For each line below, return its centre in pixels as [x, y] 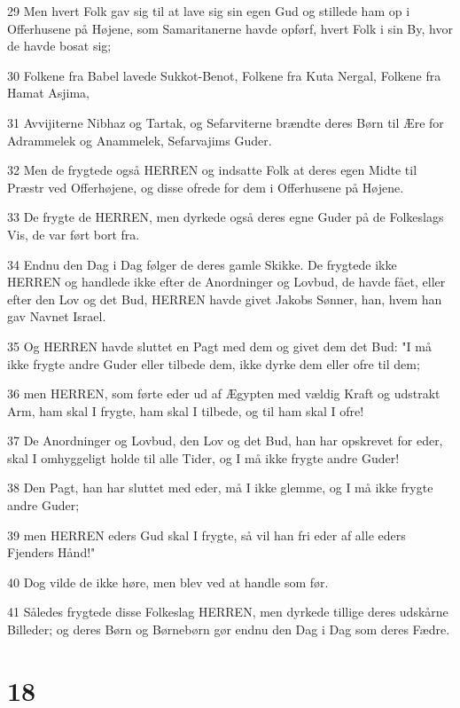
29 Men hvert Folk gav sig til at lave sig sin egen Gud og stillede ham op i [209, 11]
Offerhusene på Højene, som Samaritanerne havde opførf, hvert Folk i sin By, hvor [230, 28]
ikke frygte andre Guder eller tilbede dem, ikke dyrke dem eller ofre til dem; [214, 363]
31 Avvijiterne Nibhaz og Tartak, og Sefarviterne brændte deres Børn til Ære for [226, 122]
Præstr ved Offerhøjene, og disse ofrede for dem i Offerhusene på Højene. [206, 187]
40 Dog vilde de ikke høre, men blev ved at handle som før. [168, 582]
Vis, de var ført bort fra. [74, 234]
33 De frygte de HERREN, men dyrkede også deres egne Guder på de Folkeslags [226, 217]
